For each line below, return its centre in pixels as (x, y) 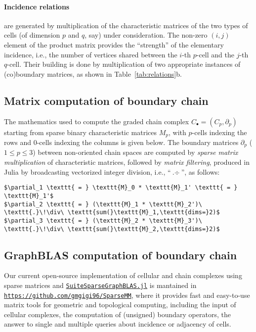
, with (177, 132)
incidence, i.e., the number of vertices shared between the (91, 54)
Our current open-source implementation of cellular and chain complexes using (123, 275)
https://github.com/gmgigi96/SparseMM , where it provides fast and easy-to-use (127, 295)
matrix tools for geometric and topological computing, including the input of (120, 305)
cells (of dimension (32, 35)
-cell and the (215, 54)
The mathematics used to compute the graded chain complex (97, 121)
